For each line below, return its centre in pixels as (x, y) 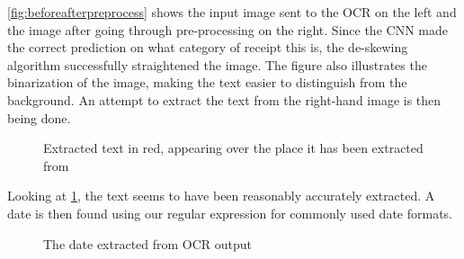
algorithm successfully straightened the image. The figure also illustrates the (217, 64)
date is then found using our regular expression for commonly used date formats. (230, 213)
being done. (39, 117)
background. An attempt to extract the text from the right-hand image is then (224, 99)
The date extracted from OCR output (148, 243)
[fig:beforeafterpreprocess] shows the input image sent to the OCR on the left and (232, 12)
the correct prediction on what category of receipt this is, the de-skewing (208, 47)
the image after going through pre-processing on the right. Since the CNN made (228, 29)
